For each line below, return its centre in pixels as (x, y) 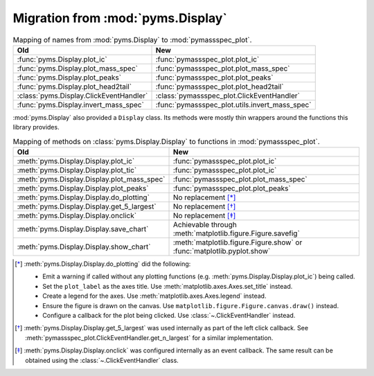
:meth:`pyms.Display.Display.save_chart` (83, 229)
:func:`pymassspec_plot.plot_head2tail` (220, 87)
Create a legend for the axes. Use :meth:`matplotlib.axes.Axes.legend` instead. (154, 296)
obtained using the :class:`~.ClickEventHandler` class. (102, 360)
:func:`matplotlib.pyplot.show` (222, 251)
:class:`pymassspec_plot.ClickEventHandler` (228, 96)
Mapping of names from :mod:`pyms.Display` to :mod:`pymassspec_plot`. (132, 39)
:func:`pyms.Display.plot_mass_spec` (78, 68)
